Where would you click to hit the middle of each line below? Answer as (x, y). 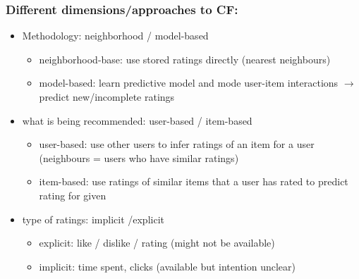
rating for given (73, 195)
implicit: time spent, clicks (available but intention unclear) (168, 266)
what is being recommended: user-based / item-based (137, 120)
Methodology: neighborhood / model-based (115, 36)
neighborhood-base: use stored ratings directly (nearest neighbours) (185, 59)
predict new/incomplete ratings (107, 97)
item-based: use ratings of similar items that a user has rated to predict (194, 181)
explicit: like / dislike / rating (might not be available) (157, 243)
